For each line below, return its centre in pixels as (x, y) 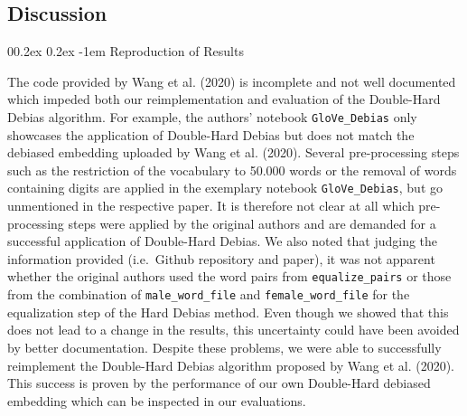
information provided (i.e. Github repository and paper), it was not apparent (221, 258)
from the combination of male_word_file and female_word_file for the (209, 294)
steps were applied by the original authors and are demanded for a (252, 223)
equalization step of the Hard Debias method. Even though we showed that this (228, 312)
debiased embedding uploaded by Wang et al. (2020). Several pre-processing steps (233, 152)
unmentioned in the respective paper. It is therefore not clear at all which (211, 206)
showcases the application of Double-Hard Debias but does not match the (211, 134)
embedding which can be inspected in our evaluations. (157, 400)
